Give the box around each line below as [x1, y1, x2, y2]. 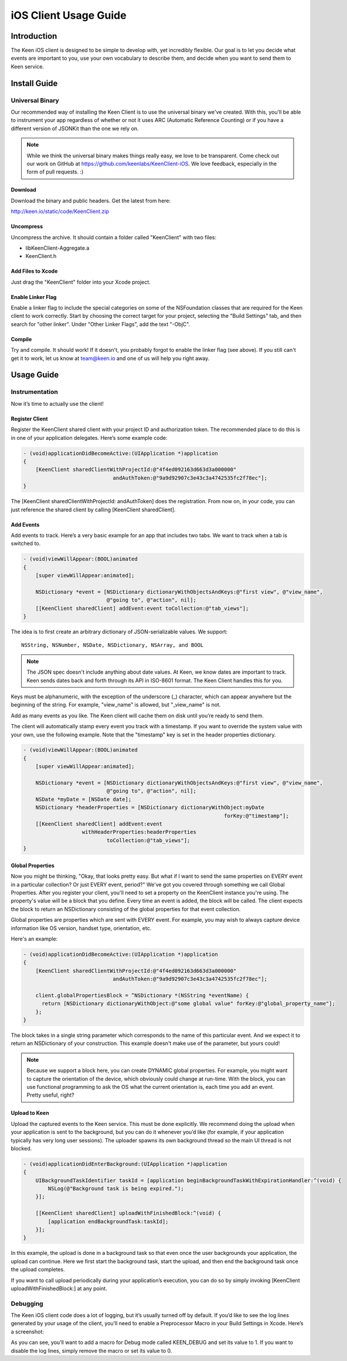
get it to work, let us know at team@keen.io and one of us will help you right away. [11, 355, 210, 362]
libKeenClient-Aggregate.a [25, 244, 90, 252]
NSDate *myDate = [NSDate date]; [35, 796, 132, 803]
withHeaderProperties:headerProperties [81, 829, 196, 836]
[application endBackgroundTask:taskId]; [47, 1218, 169, 1225]
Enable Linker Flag [11, 293, 57, 300]
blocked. [11, 1145, 32, 1152]
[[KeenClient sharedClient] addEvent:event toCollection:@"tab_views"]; [35, 605, 249, 612]
